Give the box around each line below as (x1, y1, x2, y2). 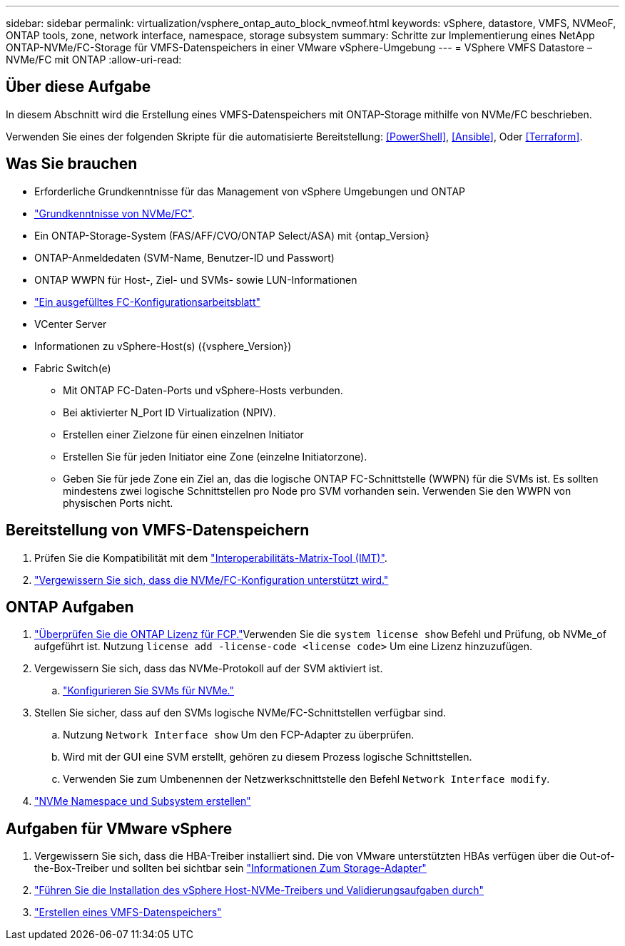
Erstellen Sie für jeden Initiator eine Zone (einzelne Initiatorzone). (63, 450, 367, 463)
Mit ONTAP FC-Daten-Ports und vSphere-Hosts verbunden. (63, 384, 343, 396)
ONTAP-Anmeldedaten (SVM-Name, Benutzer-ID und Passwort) (34, 251, 335, 264)
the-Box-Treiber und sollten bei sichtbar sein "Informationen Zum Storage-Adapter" (34, 862, 427, 875)
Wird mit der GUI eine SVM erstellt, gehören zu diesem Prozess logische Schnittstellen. (63, 751, 472, 764)
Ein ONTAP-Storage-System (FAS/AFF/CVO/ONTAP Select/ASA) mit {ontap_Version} (34, 229, 430, 242)
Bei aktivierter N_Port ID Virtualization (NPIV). (63, 406, 276, 418)
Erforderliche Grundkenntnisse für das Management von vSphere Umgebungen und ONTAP (34, 185, 466, 197)
